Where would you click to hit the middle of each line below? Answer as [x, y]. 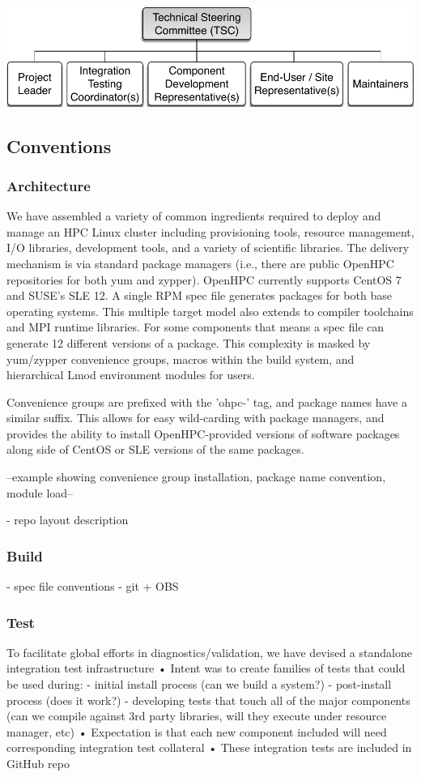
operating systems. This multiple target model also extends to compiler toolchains [210, 311]
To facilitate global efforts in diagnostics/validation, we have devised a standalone [209, 652]
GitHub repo [38, 764]
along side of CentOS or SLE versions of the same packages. [155, 449]
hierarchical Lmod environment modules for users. [131, 375]
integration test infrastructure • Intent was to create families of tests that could [206, 668]
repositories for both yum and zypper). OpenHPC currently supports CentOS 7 [204, 279]
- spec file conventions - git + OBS [93, 586]
